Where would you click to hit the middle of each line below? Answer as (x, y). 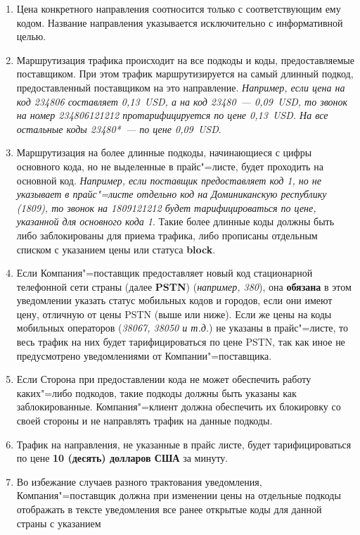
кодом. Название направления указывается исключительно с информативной (180, 22)
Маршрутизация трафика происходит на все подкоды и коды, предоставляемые (185, 59)
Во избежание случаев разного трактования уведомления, (139, 481)
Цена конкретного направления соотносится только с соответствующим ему (179, 8)
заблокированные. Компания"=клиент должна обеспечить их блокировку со (179, 407)
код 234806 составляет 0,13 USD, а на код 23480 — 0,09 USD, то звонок (182, 101)
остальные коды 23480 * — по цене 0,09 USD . (119, 128)
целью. (31, 36)
